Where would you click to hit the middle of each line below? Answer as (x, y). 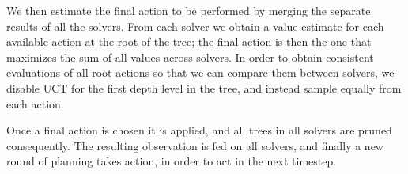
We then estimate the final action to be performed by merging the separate (189, 10)
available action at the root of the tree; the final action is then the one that (189, 42)
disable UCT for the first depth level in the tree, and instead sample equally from (204, 87)
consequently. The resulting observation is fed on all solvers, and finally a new (195, 145)
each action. (35, 103)
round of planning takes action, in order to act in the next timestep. (172, 161)
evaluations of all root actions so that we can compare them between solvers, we (200, 72)
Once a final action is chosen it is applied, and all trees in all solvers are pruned (199, 130)
